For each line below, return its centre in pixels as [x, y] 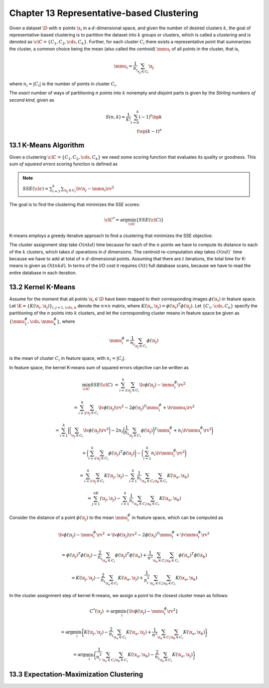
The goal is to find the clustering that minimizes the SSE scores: [75, 204]
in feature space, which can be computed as [178, 518]
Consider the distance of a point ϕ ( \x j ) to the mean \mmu [68, 518]
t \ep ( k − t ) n [149, 131]
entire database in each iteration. [43, 272]
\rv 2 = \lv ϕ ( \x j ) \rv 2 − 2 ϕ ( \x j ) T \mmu [134, 535]
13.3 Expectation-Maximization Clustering [76, 674]
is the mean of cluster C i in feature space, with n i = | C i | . [67, 359]
